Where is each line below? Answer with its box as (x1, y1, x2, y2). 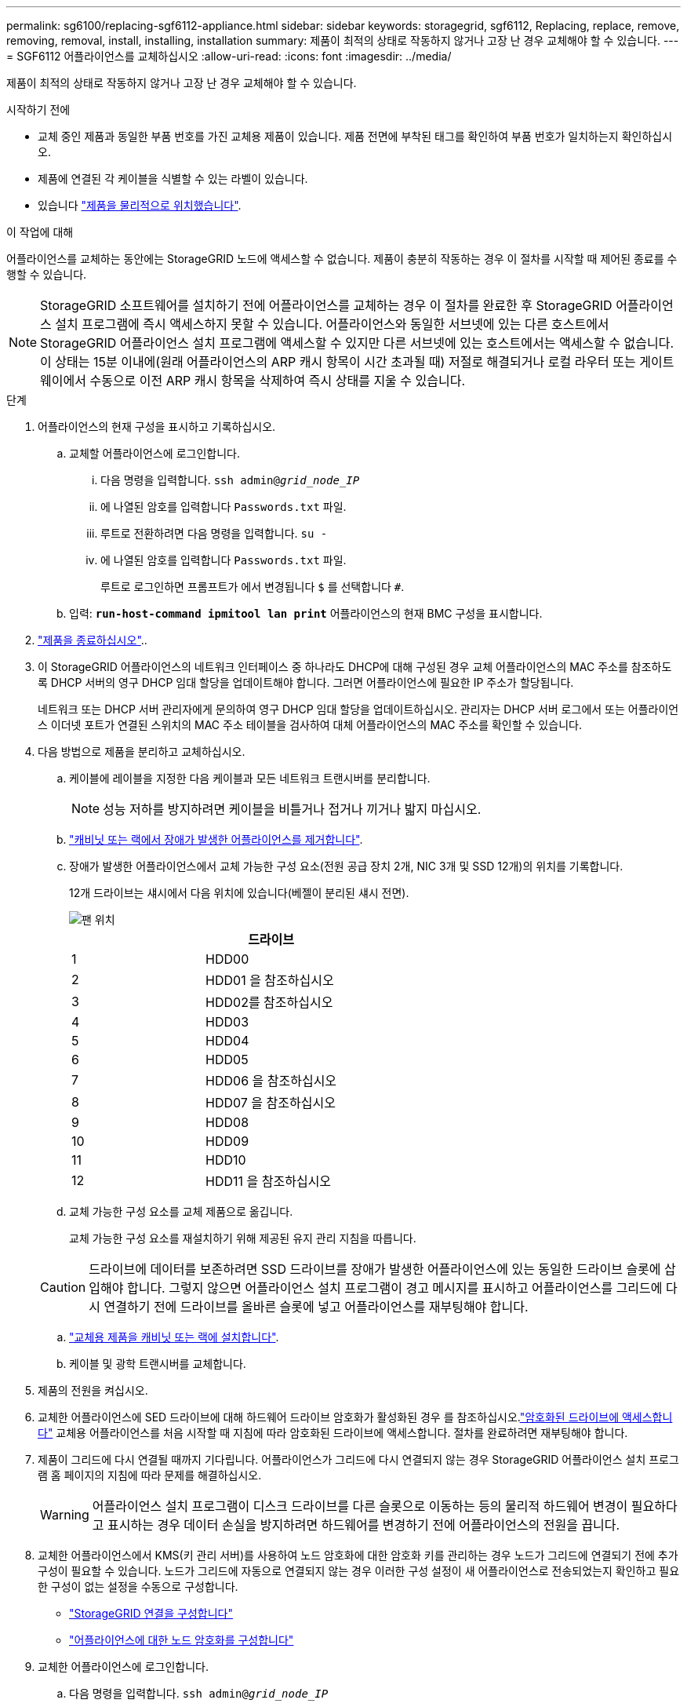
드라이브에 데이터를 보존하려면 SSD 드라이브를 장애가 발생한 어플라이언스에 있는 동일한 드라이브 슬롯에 (89, 1261, 661, 1277)
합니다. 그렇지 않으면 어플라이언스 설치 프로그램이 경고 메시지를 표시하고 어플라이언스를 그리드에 (126, 1280, 663, 1296)
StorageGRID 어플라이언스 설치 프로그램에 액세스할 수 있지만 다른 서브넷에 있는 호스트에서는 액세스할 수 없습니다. (40, 335, 674, 351)
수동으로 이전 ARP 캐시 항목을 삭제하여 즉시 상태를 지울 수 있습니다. (89, 373, 466, 388)
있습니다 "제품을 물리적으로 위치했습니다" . (38, 199, 242, 212)
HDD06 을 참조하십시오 (205, 1073, 337, 1089)
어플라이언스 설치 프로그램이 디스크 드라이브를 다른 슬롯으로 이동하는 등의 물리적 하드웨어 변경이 (92, 1498, 628, 1514)
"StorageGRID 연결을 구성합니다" (69, 1607, 233, 1620)
